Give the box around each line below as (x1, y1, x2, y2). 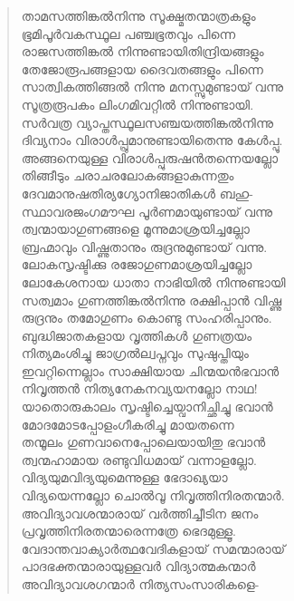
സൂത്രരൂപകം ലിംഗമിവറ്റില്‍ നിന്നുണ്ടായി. (21, 94, 254, 113)
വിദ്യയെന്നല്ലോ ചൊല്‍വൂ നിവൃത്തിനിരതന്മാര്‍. (21, 486, 285, 505)
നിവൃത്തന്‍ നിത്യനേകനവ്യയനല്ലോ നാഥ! (21, 379, 258, 398)
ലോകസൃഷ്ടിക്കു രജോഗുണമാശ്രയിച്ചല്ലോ (21, 255, 252, 274)
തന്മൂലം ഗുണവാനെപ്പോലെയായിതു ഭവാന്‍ (21, 432, 266, 451)
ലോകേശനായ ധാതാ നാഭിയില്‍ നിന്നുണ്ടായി (21, 272, 286, 291)
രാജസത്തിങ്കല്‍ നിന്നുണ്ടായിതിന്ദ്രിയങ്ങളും (21, 42, 264, 61)
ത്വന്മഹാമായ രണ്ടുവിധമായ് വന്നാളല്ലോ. (21, 450, 257, 469)
